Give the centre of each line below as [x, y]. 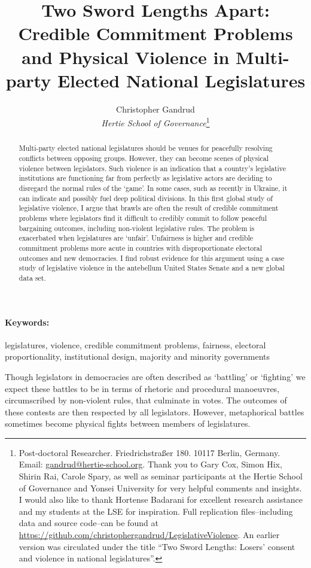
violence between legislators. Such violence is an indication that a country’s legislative [153, 168]
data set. [32, 277]
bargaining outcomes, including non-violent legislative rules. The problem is [137, 228]
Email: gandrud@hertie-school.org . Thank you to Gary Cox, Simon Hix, [150, 464]
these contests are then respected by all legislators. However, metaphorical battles [155, 411]
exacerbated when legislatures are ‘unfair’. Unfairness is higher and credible [136, 238]
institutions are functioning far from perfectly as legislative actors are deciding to [145, 178]
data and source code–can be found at [89, 523]
